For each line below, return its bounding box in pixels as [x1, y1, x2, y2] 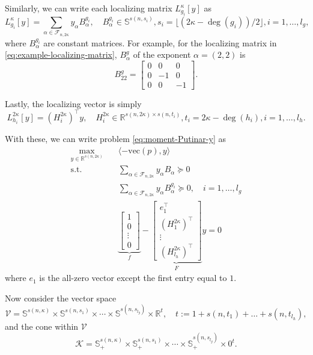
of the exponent [133, 48, 191, 61]
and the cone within [5, 319, 79, 332]
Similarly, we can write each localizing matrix [5, 2, 172, 14]
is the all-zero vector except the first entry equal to [39, 271, 227, 284]
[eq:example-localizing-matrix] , [5, 48, 117, 61]
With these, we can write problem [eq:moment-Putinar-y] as [5, 132, 226, 144]
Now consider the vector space [5, 291, 117, 304]
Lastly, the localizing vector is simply [5, 97, 142, 110]
